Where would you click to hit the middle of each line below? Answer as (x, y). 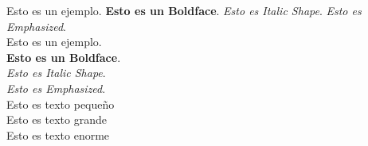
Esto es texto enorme (58, 134)
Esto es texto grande (57, 119)
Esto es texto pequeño (61, 104)
